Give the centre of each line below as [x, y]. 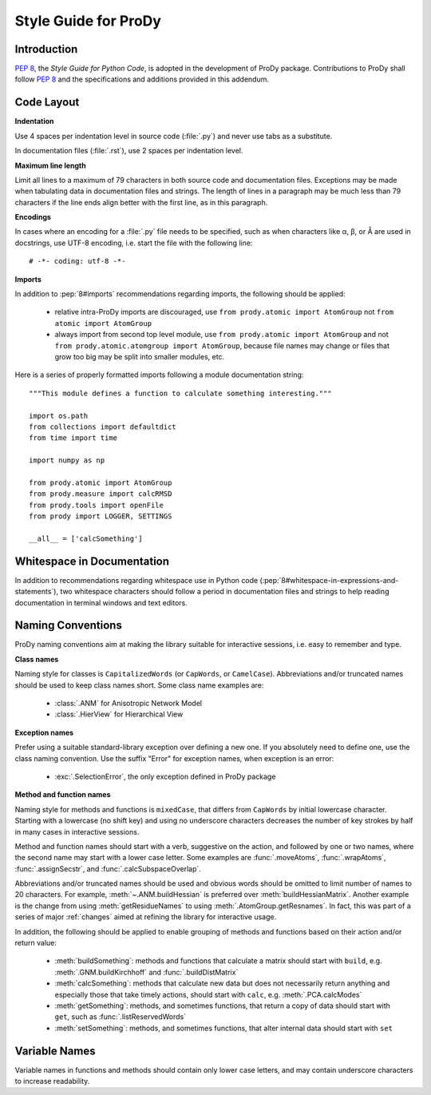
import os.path [59, 416]
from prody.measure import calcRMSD [101, 494]
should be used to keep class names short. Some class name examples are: [139, 685]
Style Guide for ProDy [88, 21]
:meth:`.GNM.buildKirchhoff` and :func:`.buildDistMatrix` [146, 972]
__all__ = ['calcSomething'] [86, 538]
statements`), [37, 592]
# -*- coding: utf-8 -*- [77, 261]
